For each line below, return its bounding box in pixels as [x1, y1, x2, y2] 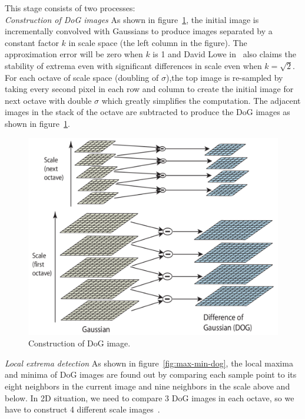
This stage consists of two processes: [5, 2, 135, 14]
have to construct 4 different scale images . [5, 403, 160, 415]
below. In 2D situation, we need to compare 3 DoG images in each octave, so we [5, 391, 294, 404]
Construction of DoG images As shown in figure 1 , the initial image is [5, 13, 259, 25]
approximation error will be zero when [5, 48, 143, 60]
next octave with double [5, 94, 92, 106]
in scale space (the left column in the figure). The [68, 36, 247, 48]
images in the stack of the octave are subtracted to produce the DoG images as [5, 106, 290, 118]
